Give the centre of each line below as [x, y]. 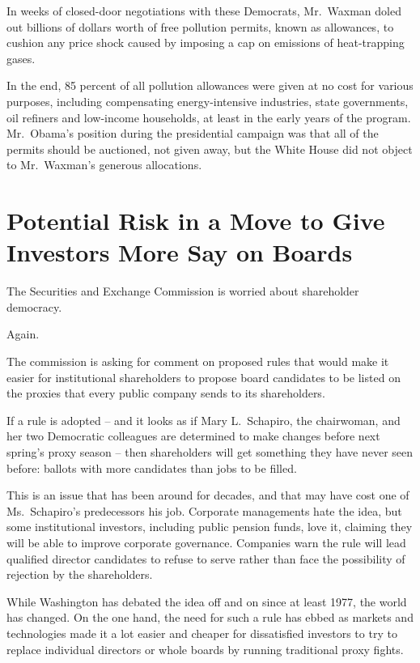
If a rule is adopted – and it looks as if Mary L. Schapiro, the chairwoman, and [204, 420]
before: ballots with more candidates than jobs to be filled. [152, 467]
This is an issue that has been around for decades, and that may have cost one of [208, 495]
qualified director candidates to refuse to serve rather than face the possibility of [206, 558]
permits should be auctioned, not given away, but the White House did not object [210, 149]
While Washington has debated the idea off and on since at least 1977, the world [207, 601]
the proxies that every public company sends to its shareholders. [166, 393]
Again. [23, 334]
